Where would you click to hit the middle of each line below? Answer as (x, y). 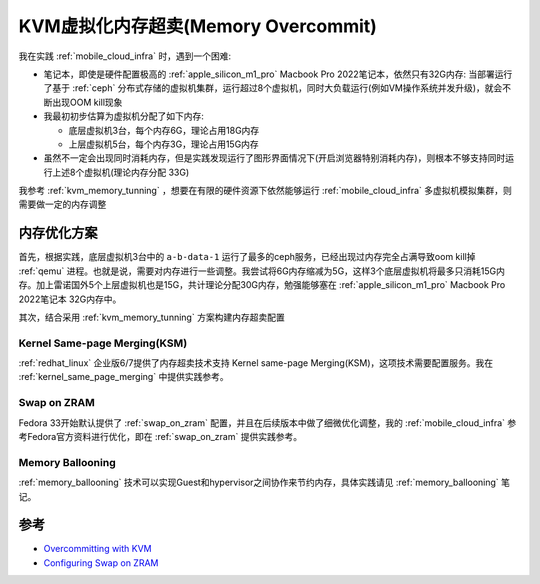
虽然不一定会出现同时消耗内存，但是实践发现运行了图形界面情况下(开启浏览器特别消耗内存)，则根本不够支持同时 (274, 158)
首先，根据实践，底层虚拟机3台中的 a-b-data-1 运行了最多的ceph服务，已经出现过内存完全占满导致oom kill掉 (247, 257)
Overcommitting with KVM (97, 549)
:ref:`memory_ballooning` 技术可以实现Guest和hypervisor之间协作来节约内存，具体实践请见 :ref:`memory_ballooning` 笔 (264, 482)
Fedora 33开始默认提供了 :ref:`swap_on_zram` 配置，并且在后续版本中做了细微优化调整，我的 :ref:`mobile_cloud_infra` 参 (267, 422)
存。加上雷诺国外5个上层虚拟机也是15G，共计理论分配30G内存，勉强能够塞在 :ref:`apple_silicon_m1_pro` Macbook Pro (262, 285)
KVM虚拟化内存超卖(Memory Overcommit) (197, 26)
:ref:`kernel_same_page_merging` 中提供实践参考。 (123, 377)
